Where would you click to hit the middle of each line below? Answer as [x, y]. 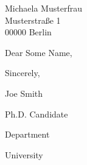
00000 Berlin [28, 32]
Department [27, 134]
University [24, 154]
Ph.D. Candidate [37, 114]
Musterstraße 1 [33, 20]
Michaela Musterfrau [43, 8]
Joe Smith [24, 93]
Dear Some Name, [39, 52]
